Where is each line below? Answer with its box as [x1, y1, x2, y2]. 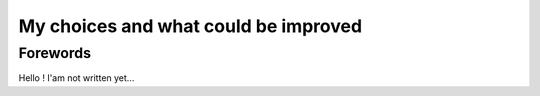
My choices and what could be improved [18, 15, 363, 37]
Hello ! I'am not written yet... [18, 72, 135, 84]
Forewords [18, 44, 92, 62]
